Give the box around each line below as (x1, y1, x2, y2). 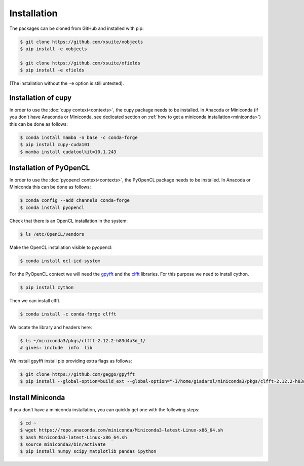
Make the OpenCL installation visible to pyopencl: (9, 244, 113, 250)
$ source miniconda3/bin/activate (20, 442, 106, 447)
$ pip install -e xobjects (20, 46, 87, 52)
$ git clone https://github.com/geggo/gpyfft (20, 372, 135, 377)
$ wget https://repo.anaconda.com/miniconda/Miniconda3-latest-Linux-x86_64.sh (20, 427, 223, 433)
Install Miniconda (9, 393, 65, 402)
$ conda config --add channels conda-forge (20, 198, 130, 203)
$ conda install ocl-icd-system (20, 258, 101, 264)
